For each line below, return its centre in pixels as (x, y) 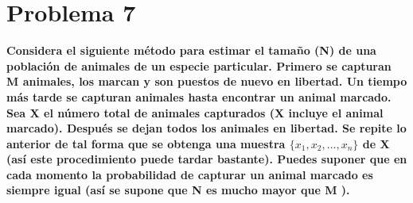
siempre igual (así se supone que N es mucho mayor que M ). (178, 190)
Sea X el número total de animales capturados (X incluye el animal (195, 112)
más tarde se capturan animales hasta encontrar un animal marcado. (199, 96)
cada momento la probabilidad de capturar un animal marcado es (190, 174)
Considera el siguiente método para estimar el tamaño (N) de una (191, 50)
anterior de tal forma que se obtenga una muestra (146, 143)
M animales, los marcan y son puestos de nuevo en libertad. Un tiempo (207, 81)
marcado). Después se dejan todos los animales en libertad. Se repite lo (206, 128)
